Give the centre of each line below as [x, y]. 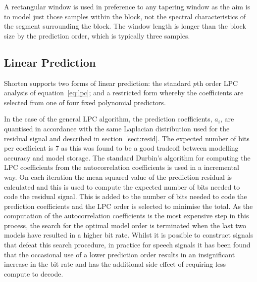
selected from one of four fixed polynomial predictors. [85, 102]
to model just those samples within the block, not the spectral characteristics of [125, 16]
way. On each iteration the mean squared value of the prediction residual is [118, 177]
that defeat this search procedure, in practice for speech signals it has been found [127, 245]
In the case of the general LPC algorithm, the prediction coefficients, [108, 119]
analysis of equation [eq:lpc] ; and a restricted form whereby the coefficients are [124, 93]
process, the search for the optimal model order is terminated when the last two [125, 225]
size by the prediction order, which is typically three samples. [97, 35]
